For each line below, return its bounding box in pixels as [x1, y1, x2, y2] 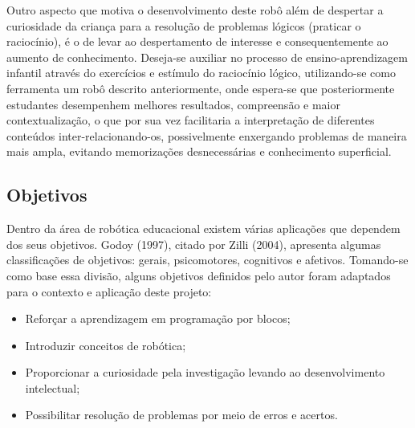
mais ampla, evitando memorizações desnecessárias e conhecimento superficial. [6, 143, 392, 160]
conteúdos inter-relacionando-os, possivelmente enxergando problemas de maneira [6, 127, 407, 144]
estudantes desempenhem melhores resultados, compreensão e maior [6, 96, 340, 112]
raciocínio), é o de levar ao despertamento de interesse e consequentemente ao [6, 33, 389, 50]
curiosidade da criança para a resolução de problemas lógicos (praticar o [6, 17, 361, 34]
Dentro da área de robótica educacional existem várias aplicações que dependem [6, 220, 401, 237]
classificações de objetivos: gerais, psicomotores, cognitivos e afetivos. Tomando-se [6, 251, 409, 268]
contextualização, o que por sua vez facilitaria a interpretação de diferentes [6, 112, 375, 128]
